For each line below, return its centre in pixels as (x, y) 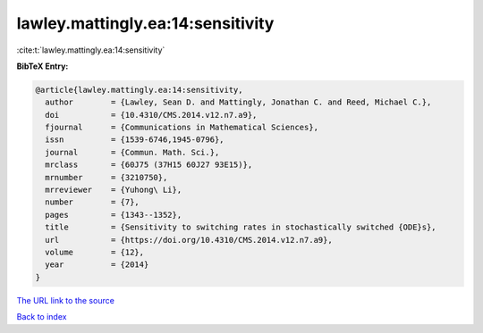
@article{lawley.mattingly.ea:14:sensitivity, (139, 90)
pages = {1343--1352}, (114, 215)
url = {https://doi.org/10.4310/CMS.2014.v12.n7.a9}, (189, 240)
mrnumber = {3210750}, (106, 177)
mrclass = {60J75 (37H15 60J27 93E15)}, (149, 165)
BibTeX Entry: (42, 66)
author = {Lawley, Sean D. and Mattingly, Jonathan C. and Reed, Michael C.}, (238, 102)
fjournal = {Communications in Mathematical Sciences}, (182, 128)
